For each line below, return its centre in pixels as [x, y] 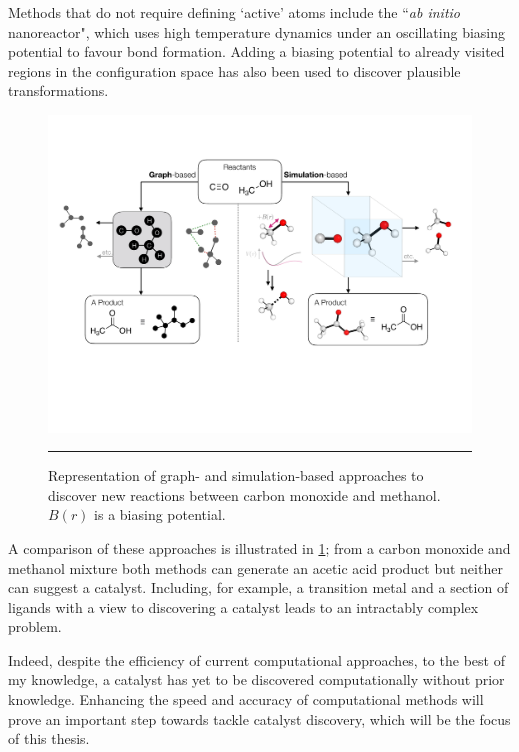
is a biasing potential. [160, 514]
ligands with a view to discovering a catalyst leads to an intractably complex [243, 606]
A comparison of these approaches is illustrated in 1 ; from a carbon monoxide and [259, 547]
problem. [35, 626]
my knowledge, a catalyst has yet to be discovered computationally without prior [256, 679]
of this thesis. [49, 738]
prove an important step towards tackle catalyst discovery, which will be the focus [259, 718]
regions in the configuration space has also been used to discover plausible [234, 70]
